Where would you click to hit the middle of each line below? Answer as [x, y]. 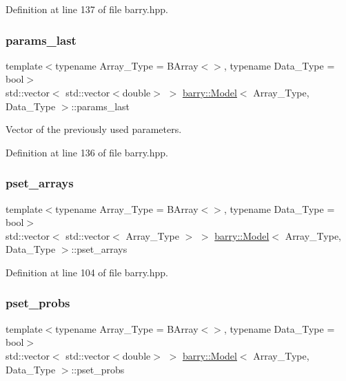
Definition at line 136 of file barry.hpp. [87, 152]
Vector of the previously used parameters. [94, 129]
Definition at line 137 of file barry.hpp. [87, 9]
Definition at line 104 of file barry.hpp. [87, 272]
